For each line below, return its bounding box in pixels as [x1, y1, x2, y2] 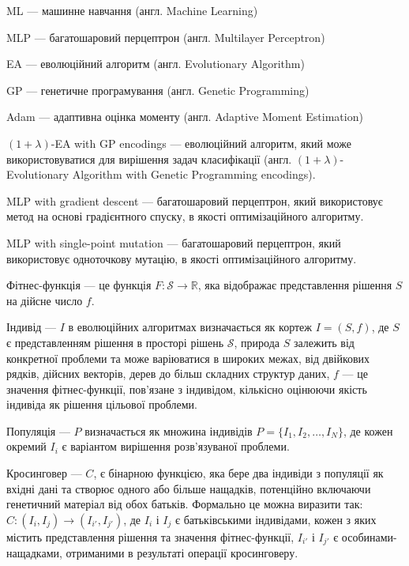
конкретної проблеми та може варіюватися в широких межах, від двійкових [6, 349, 370, 366]
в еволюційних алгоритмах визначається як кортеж [68, 319, 312, 335]
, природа [234, 334, 280, 350]
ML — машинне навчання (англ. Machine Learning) [6, 2, 258, 18]
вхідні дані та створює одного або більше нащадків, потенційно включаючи [6, 480, 371, 496]
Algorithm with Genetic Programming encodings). [72, 166, 316, 183]
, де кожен [343, 422, 393, 439]
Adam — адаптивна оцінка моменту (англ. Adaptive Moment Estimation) [6, 108, 363, 125]
